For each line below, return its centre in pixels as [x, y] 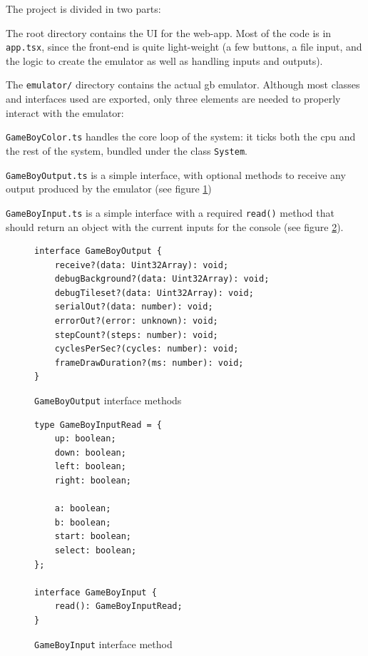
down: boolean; [90, 452]
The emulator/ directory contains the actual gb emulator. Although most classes [183, 84]
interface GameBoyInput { [96, 592]
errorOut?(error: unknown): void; [136, 321]
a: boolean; [83, 509]
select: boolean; [96, 551]
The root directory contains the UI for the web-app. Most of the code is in [169, 32]
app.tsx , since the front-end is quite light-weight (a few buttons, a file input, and [184, 47]
